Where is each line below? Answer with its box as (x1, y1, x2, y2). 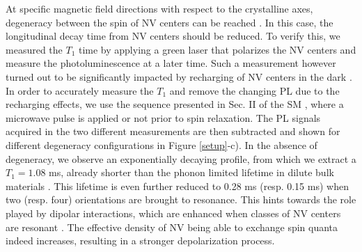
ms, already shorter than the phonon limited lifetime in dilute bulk (49, 165, 334, 180)
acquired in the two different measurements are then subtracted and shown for (6, 124, 340, 139)
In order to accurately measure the (6, 83, 154, 97)
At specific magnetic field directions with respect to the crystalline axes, (6, 1, 313, 15)
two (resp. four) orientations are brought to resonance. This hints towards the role (6, 192, 356, 207)
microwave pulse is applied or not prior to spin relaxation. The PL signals (6, 110, 321, 125)
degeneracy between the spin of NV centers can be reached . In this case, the (6, 15, 333, 29)
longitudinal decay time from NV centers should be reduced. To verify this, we (6, 29, 340, 43)
